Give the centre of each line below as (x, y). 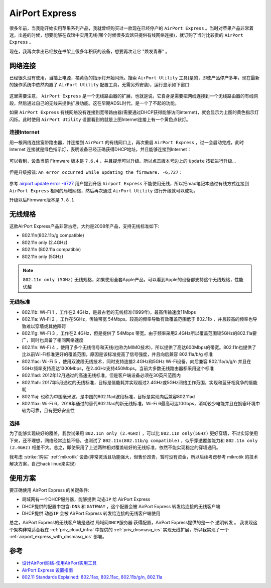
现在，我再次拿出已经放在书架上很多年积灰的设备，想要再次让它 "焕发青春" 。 (90, 51)
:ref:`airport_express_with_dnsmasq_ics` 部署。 (58, 537)
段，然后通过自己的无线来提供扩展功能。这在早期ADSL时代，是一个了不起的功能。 (94, 103)
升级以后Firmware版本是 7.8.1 (42, 200)
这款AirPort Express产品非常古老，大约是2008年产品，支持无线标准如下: (84, 226)
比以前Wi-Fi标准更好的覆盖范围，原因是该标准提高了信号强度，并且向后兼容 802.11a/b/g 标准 (117, 355)
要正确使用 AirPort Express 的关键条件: (49, 490)
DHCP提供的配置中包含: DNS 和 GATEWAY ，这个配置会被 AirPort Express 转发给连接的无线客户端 (121, 506)
